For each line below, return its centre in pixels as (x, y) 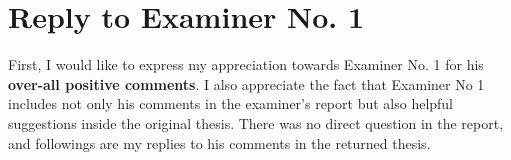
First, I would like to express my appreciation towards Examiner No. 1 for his (246, 64)
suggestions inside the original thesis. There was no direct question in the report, (256, 122)
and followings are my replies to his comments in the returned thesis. (219, 142)
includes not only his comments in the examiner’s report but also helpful (231, 103)
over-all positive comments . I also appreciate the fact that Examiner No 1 (246, 83)
